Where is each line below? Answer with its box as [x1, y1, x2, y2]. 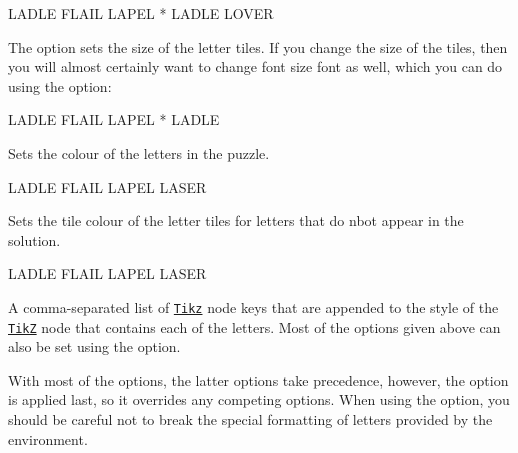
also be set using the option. [8, 336, 181, 357]
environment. [8, 428, 88, 449]
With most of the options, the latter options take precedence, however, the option [8, 369, 509, 390]
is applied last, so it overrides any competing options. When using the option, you [8, 389, 510, 410]
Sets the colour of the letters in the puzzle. [8, 142, 270, 163]
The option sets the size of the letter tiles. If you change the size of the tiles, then [8, 36, 508, 57]
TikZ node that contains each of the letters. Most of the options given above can [8, 316, 501, 337]
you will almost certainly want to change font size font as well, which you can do [8, 56, 503, 77]
